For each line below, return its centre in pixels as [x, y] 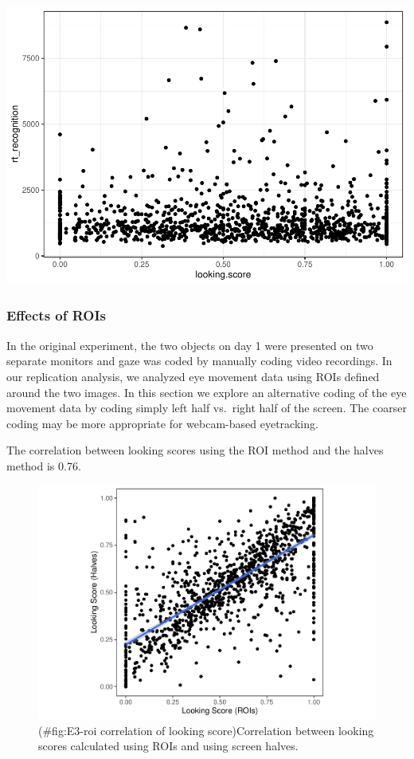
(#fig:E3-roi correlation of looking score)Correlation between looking [206, 730]
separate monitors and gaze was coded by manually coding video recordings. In [199, 361]
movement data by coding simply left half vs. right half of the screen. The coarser [207, 408]
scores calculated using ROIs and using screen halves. [168, 746]
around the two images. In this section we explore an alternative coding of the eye [207, 392]
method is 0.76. [44, 465]
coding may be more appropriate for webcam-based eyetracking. [162, 423]
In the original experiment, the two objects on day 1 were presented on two [190, 345]
